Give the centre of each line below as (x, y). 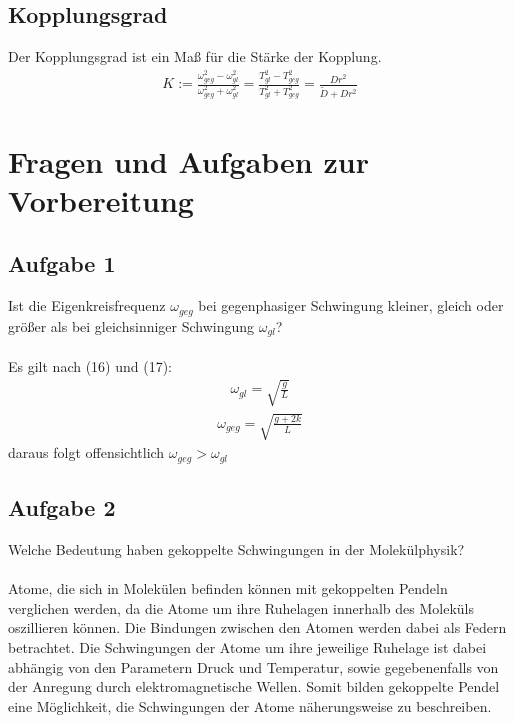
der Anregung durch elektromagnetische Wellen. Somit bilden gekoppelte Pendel (254, 686)
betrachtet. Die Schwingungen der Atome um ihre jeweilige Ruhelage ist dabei (247, 647)
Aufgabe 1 (62, 263)
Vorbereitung (101, 199)
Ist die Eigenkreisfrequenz (87, 305)
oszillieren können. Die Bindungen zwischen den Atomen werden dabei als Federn (257, 627)
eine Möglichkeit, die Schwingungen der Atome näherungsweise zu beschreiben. (250, 705)
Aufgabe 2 (62, 507)
